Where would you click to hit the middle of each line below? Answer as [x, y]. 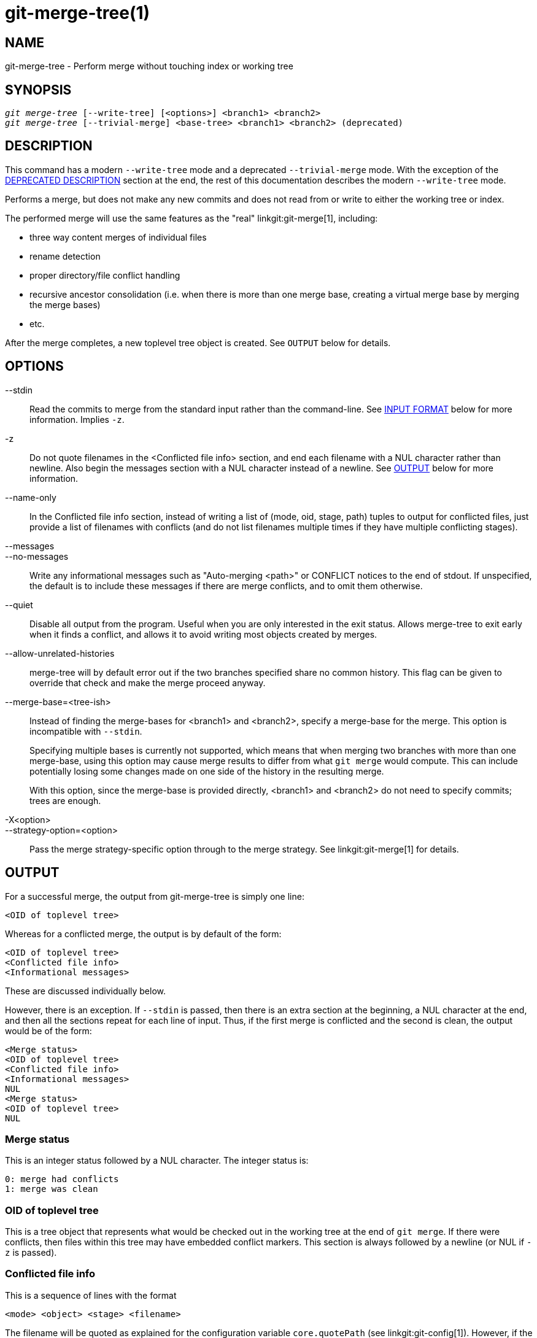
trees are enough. [65, 800]
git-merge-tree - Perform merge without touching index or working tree [149, 66]
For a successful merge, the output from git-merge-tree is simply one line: [155, 896]
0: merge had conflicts [62, 1179]
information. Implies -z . [77, 419]
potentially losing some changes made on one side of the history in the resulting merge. [207, 771]
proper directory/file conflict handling [105, 275]
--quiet [19, 605]
